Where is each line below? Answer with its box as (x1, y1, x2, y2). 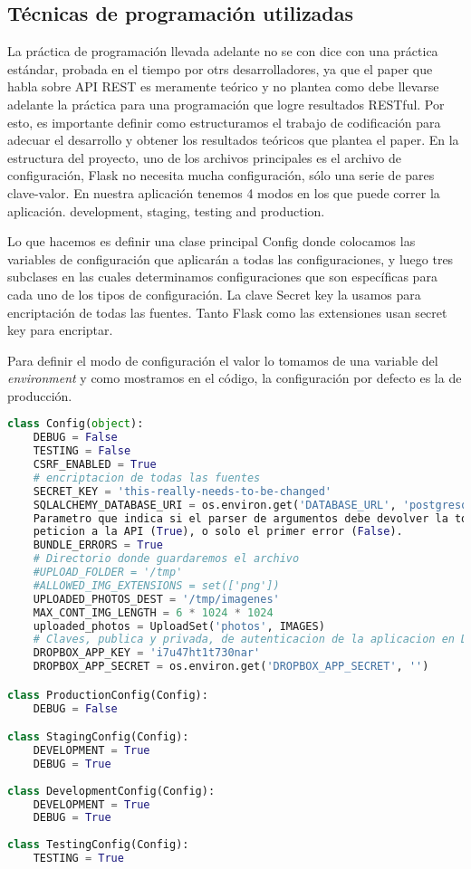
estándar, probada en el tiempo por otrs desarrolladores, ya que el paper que (7, 59, 433, 78)
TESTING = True (33, 852, 124, 865)
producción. (7, 386, 72, 405)
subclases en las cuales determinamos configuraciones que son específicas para (7, 267, 437, 286)
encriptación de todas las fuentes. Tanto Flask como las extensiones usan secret (7, 302, 447, 321)
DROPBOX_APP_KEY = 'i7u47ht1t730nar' (33, 646, 261, 660)
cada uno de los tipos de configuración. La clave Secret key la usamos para (7, 284, 421, 303)
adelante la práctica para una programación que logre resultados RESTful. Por (7, 94, 445, 113)
